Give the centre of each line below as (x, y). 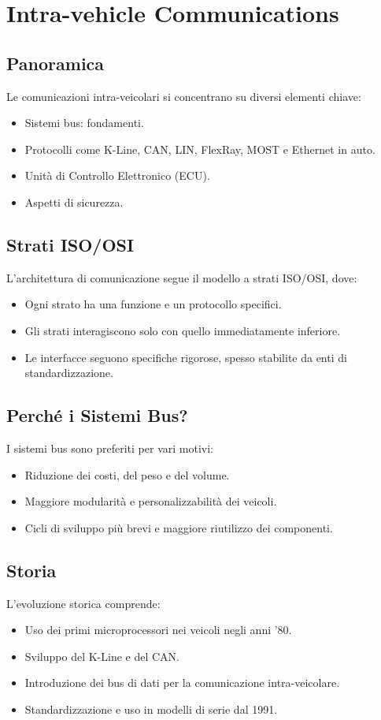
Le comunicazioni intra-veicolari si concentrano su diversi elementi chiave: (184, 96)
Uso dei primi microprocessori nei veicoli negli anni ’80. (158, 630)
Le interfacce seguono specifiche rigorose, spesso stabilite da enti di (186, 357)
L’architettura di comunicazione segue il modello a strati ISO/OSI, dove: (182, 277)
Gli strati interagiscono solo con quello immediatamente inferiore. (183, 330)
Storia (31, 570)
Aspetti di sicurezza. (74, 201)
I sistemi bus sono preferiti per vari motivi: (110, 448)
